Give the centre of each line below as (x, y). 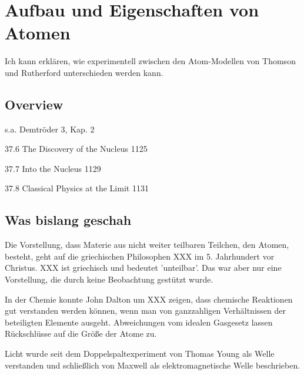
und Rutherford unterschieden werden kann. (84, 72)
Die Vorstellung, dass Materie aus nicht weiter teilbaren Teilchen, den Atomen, (147, 245)
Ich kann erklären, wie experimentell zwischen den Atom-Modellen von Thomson (150, 61)
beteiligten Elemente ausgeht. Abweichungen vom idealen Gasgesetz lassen (139, 322)
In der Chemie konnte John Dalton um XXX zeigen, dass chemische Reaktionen (149, 299)
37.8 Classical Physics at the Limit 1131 (77, 188)
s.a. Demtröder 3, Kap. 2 (50, 129)
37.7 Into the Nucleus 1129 (53, 168)
